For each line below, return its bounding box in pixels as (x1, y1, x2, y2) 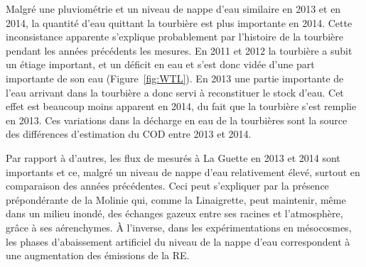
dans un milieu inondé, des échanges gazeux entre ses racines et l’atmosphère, (6, 206, 343, 221)
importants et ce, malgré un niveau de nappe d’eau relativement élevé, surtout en (6, 164, 360, 179)
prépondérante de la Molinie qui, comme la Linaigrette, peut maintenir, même (6, 192, 346, 207)
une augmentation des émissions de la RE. (6, 248, 190, 263)
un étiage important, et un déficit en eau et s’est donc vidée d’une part (6, 57, 315, 72)
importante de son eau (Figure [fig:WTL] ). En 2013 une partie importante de (6, 70, 344, 85)
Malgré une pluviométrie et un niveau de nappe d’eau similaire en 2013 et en (6, 1, 341, 16)
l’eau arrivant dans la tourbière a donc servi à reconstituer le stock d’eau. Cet (6, 85, 344, 99)
